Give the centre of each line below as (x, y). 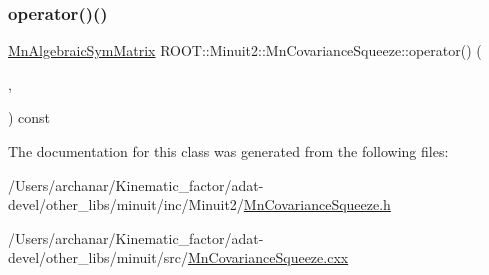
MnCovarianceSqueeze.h (317, 204)
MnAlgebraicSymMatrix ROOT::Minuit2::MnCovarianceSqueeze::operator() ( (245, 50)
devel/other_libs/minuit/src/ (98, 257)
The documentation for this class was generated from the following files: (228, 151)
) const (29, 117)
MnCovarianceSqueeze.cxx (268, 257)
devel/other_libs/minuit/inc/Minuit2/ (126, 204)
